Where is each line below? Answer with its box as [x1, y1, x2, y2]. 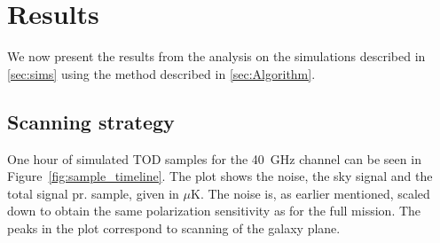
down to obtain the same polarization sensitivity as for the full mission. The [7, 201, 421, 220]
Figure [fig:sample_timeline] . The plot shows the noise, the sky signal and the [7, 167, 433, 185]
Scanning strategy [7, 107, 175, 135]
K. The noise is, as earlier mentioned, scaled [191, 184, 430, 202]
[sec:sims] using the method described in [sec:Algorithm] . [7, 64, 316, 82]
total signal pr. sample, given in [7, 184, 179, 202]
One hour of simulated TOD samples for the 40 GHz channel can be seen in [7, 149, 421, 168]
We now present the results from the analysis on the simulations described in [7, 47, 426, 66]
